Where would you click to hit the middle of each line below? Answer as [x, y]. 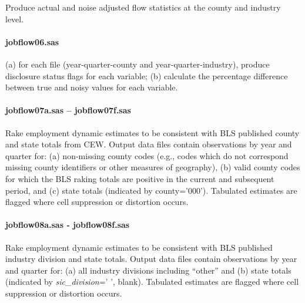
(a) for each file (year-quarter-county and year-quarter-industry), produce [138, 64]
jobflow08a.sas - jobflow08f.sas [68, 225]
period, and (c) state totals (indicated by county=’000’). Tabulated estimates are [151, 190]
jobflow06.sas [32, 41]
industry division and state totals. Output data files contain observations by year [151, 259]
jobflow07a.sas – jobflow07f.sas [68, 110]
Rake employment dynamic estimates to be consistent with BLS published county [152, 132]
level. [15, 18]
